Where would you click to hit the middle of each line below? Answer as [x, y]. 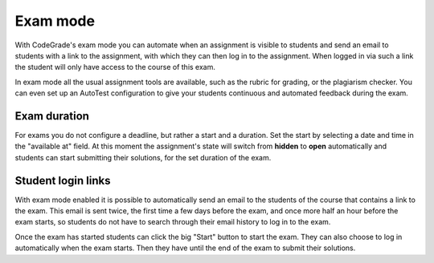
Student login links [63, 180]
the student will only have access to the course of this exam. [115, 67]
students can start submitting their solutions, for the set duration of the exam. [143, 157]
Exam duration [52, 116]
